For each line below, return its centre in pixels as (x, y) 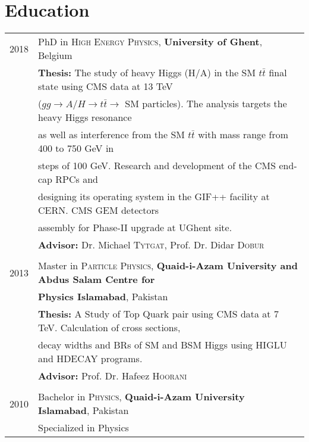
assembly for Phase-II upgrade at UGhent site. (135, 228)
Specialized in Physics (83, 428)
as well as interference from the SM (111, 135)
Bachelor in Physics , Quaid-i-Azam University (141, 397)
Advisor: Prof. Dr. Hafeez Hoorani (113, 376)
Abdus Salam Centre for (97, 279)
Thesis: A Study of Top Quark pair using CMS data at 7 (158, 314)
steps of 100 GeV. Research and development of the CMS (157, 166)
